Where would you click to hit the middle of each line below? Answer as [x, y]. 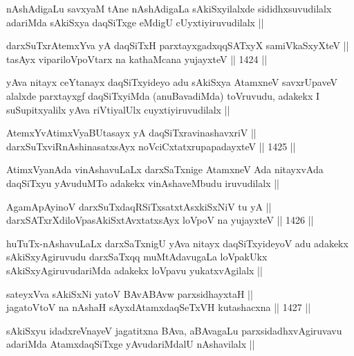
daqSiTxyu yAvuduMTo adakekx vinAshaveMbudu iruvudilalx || [143, 183]
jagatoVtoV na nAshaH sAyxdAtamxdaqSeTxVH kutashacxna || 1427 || [159, 307]
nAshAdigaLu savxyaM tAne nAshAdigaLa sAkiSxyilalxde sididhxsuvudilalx [169, 8]
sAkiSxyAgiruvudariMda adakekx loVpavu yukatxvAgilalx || [134, 270]
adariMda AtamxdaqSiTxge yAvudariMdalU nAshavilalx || [131, 344]
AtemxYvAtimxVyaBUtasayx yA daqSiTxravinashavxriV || [131, 133]
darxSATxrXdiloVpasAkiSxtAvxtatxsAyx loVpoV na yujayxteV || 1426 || [160, 220]
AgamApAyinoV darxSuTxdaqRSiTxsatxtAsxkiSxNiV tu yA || [139, 206]
